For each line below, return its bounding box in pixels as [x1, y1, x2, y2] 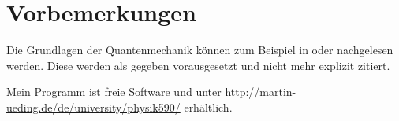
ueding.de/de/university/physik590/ [6, 98, 181, 115]
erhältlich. [184, 98, 233, 115]
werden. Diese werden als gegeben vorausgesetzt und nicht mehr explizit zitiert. [6, 57, 390, 73]
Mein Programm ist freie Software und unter [6, 83, 222, 100]
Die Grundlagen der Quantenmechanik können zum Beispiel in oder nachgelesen [6, 42, 393, 58]
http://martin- [225, 83, 296, 100]
